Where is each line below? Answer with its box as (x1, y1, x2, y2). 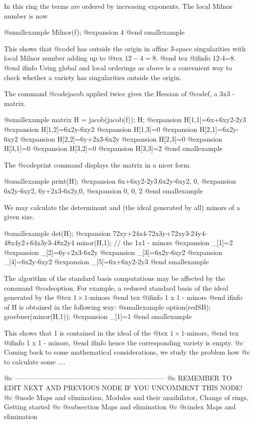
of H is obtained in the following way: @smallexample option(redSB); (4, 301, 211, 312)
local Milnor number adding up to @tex (4, 53, 123, 63)
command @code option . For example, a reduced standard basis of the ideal (4, 282, 229, 293)
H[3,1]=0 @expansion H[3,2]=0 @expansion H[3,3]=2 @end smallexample (4, 143, 223, 153)
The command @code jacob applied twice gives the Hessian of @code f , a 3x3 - (4, 88, 235, 99)
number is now (4, 10, 48, 21)
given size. (4, 211, 35, 222)
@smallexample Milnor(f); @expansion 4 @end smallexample (4, 27, 185, 37)
